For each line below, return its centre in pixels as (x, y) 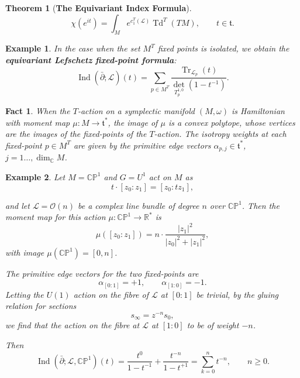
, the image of (133, 122)
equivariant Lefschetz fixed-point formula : (91, 59)
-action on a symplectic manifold (136, 111)
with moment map (38, 122)
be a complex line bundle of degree (138, 205)
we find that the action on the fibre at (73, 325)
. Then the (261, 205)
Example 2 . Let (35, 176)
